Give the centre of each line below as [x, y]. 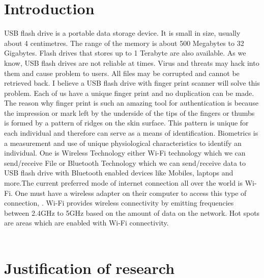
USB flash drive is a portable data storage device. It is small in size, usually [122, 33]
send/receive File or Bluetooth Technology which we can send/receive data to [125, 162]
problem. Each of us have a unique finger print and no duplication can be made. [129, 93]
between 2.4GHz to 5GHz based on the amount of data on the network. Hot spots [132, 212]
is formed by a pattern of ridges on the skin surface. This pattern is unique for [126, 123]
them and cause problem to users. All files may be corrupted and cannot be [122, 73]
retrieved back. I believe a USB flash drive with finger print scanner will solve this [132, 83]
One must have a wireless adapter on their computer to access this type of [131, 193]
